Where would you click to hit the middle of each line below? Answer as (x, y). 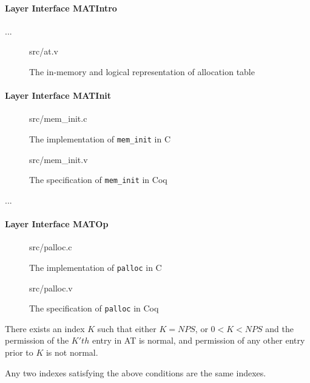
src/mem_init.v (59, 159)
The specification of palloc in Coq (94, 308)
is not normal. (72, 352)
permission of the (37, 340)
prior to (19, 352)
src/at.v (44, 51)
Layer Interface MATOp (57, 224)
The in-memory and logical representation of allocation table (142, 71)
